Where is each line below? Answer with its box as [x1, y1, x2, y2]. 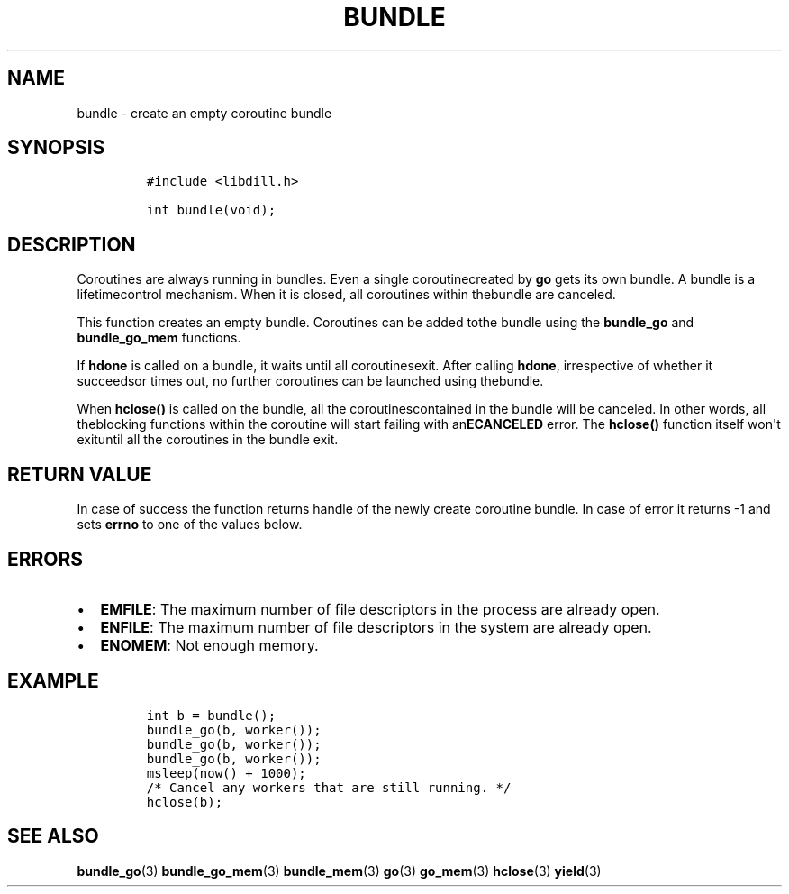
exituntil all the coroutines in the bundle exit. [77, 432, 339, 448]
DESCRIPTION [7, 233, 136, 256]
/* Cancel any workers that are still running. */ [146, 780, 512, 795]
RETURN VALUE [7, 462, 152, 486]
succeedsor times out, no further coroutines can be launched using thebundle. [77, 373, 544, 389]
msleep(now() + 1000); [146, 765, 306, 780]
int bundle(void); [146, 203, 277, 218]
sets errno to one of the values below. [77, 516, 303, 533]
